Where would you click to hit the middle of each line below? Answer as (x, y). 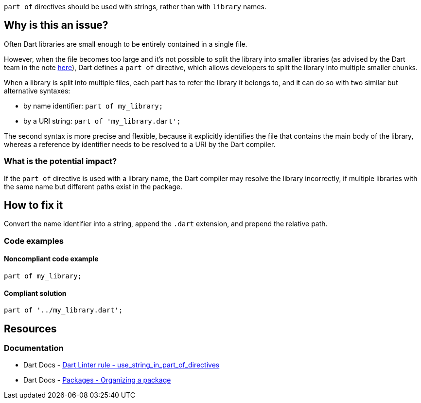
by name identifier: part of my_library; (93, 106)
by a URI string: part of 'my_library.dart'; (102, 121)
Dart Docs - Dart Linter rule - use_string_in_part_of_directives (122, 365)
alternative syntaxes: (37, 91)
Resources (30, 329)
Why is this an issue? (56, 25)
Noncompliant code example (51, 259)
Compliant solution (35, 293)
